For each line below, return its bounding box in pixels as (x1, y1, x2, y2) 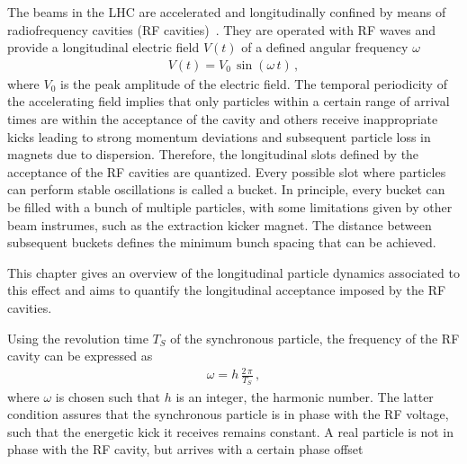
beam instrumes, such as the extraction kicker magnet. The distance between (7, 215, 432, 234)
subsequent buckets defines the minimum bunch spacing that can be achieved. (7, 233, 436, 252)
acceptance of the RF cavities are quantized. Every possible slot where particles (7, 162, 446, 181)
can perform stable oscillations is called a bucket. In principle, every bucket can (7, 180, 445, 199)
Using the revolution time (7, 328, 148, 347)
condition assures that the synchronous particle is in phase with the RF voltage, (7, 405, 449, 424)
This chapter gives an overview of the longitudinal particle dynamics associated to (7, 263, 460, 281)
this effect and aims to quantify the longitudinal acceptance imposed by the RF (7, 281, 446, 299)
